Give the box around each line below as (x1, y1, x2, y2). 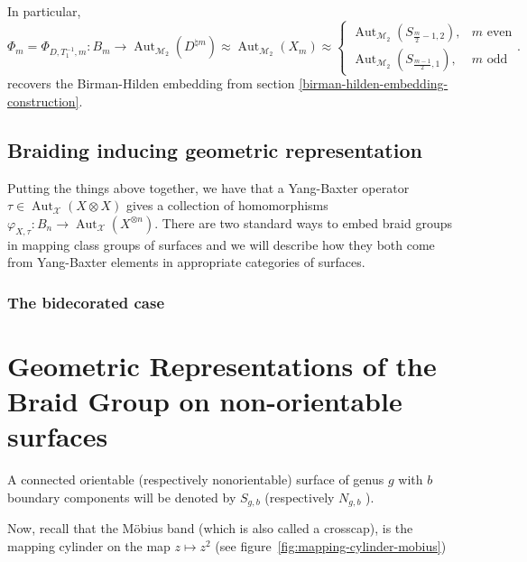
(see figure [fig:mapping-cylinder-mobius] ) (215, 536, 447, 555)
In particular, (7, 2, 81, 20)
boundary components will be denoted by (7, 487, 236, 506)
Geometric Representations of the (7, 346, 437, 383)
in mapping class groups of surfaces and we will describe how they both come (7, 235, 435, 253)
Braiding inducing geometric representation (7, 135, 422, 163)
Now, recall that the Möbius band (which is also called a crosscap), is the (7, 519, 413, 538)
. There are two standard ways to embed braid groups (154, 213, 452, 232)
